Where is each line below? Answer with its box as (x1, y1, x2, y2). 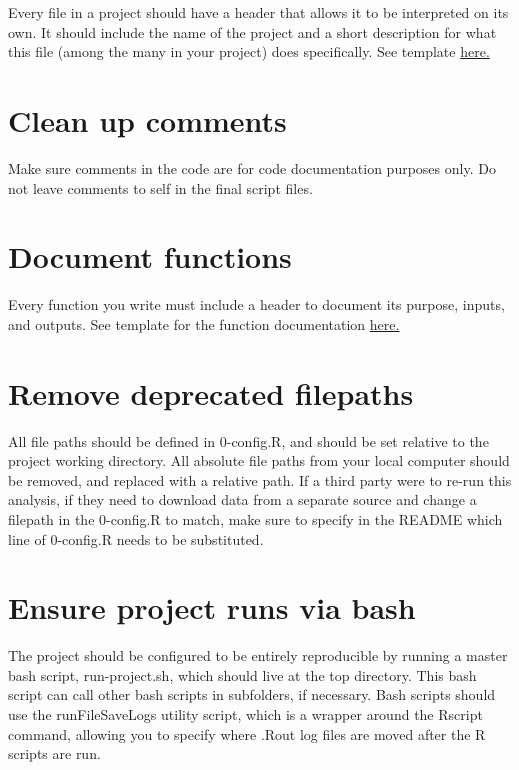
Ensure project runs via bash (8, 587, 416, 628)
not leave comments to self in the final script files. (8, 177, 313, 198)
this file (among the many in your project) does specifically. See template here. (8, 41, 490, 62)
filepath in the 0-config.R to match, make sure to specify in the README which (8, 508, 503, 529)
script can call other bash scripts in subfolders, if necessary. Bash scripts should (8, 684, 496, 705)
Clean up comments (8, 99, 287, 140)
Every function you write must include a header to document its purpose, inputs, (8, 294, 505, 315)
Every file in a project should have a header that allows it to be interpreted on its (8, 2, 509, 22)
